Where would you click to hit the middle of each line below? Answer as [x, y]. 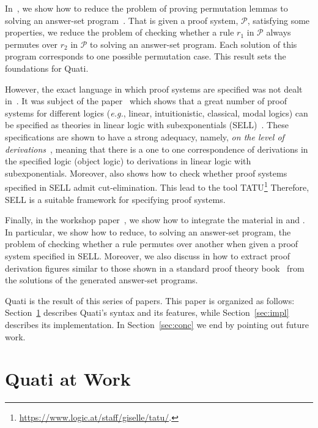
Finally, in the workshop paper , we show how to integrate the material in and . [155, 220]
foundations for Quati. [47, 68]
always [279, 32]
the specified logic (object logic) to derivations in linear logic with [128, 161]
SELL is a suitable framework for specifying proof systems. [115, 199]
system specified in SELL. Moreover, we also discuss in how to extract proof [147, 255]
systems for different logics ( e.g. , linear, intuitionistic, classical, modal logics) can [157, 113]
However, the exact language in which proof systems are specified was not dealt [154, 89]
